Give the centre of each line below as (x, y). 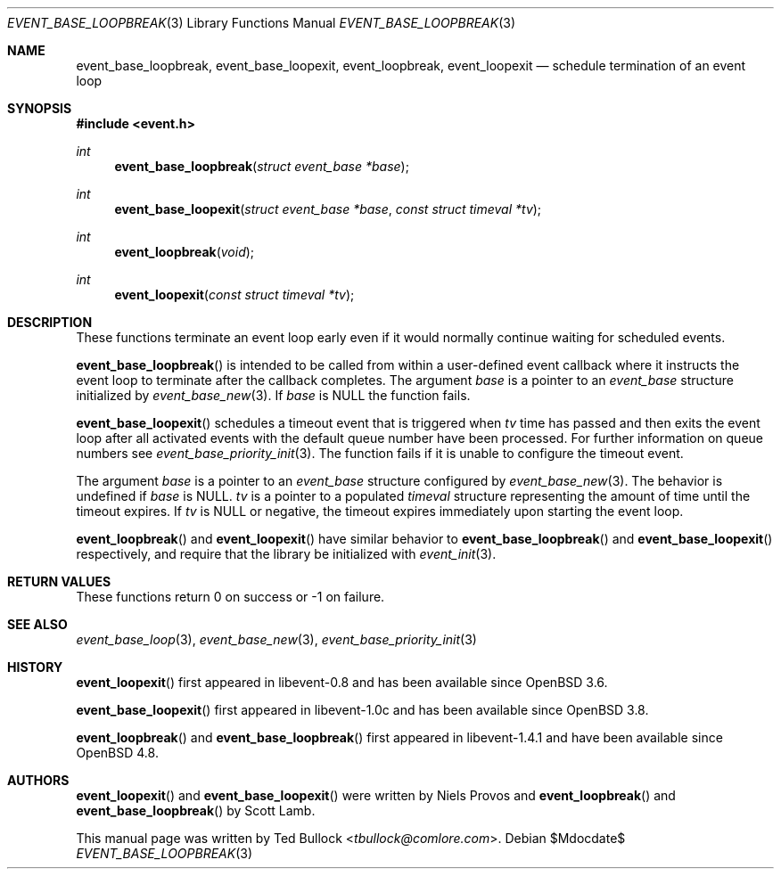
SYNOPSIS (40, 108)
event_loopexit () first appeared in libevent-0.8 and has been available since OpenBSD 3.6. (342, 682)
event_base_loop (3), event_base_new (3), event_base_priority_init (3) (276, 639)
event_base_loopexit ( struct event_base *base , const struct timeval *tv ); (328, 209)
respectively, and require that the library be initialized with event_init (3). (286, 554)
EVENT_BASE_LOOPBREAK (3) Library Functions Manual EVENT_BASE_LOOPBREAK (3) (262, 23)
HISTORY (35, 667)
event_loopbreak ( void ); (185, 252)
